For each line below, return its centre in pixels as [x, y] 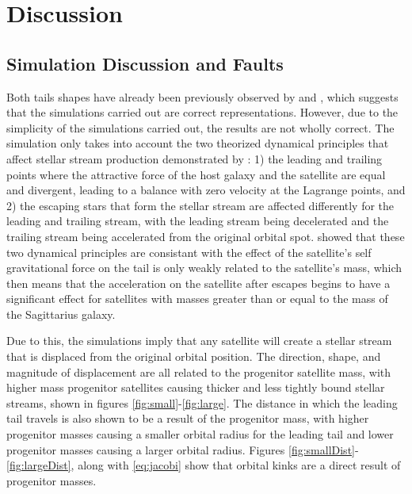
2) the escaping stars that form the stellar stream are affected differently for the [200, 205]
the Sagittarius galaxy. [61, 314]
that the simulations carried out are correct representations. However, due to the [202, 112]
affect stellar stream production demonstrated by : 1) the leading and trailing [195, 158]
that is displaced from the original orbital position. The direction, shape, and [194, 356]
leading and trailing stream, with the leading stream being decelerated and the [198, 221]
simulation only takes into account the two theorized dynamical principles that [198, 143]
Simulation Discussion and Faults [145, 63]
